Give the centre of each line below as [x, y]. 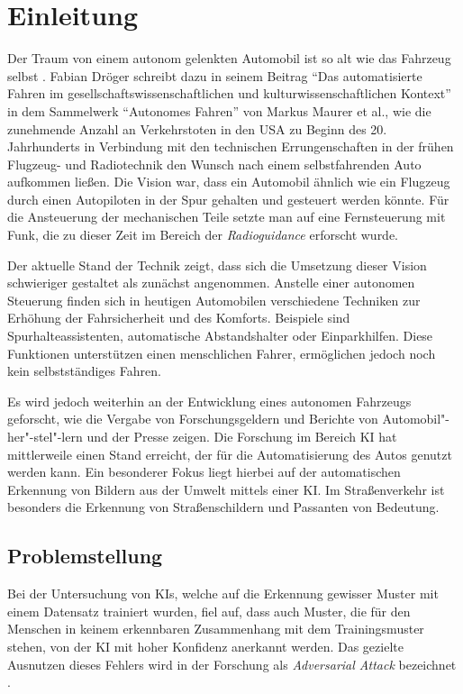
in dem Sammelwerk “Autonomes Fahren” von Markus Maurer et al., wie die [219, 110]
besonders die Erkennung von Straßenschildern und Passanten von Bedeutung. [223, 507]
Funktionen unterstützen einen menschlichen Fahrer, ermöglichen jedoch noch [222, 353]
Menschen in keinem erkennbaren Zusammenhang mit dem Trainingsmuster [216, 629]
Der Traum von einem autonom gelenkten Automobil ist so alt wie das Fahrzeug [229, 58]
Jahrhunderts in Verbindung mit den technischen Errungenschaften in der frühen [231, 146]
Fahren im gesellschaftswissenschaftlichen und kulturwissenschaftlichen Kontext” [229, 93]
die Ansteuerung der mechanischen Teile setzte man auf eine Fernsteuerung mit [227, 217]
